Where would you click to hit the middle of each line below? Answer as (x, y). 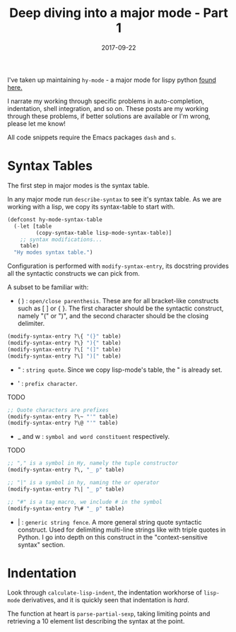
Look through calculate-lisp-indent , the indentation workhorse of (105, 592)
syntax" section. (41, 544)
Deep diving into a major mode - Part (119, 13)
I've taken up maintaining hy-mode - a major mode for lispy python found (112, 80)
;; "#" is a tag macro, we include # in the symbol (85, 502)
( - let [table (33, 226)
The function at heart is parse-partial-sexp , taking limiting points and (109, 614)
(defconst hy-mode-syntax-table (55, 220)
